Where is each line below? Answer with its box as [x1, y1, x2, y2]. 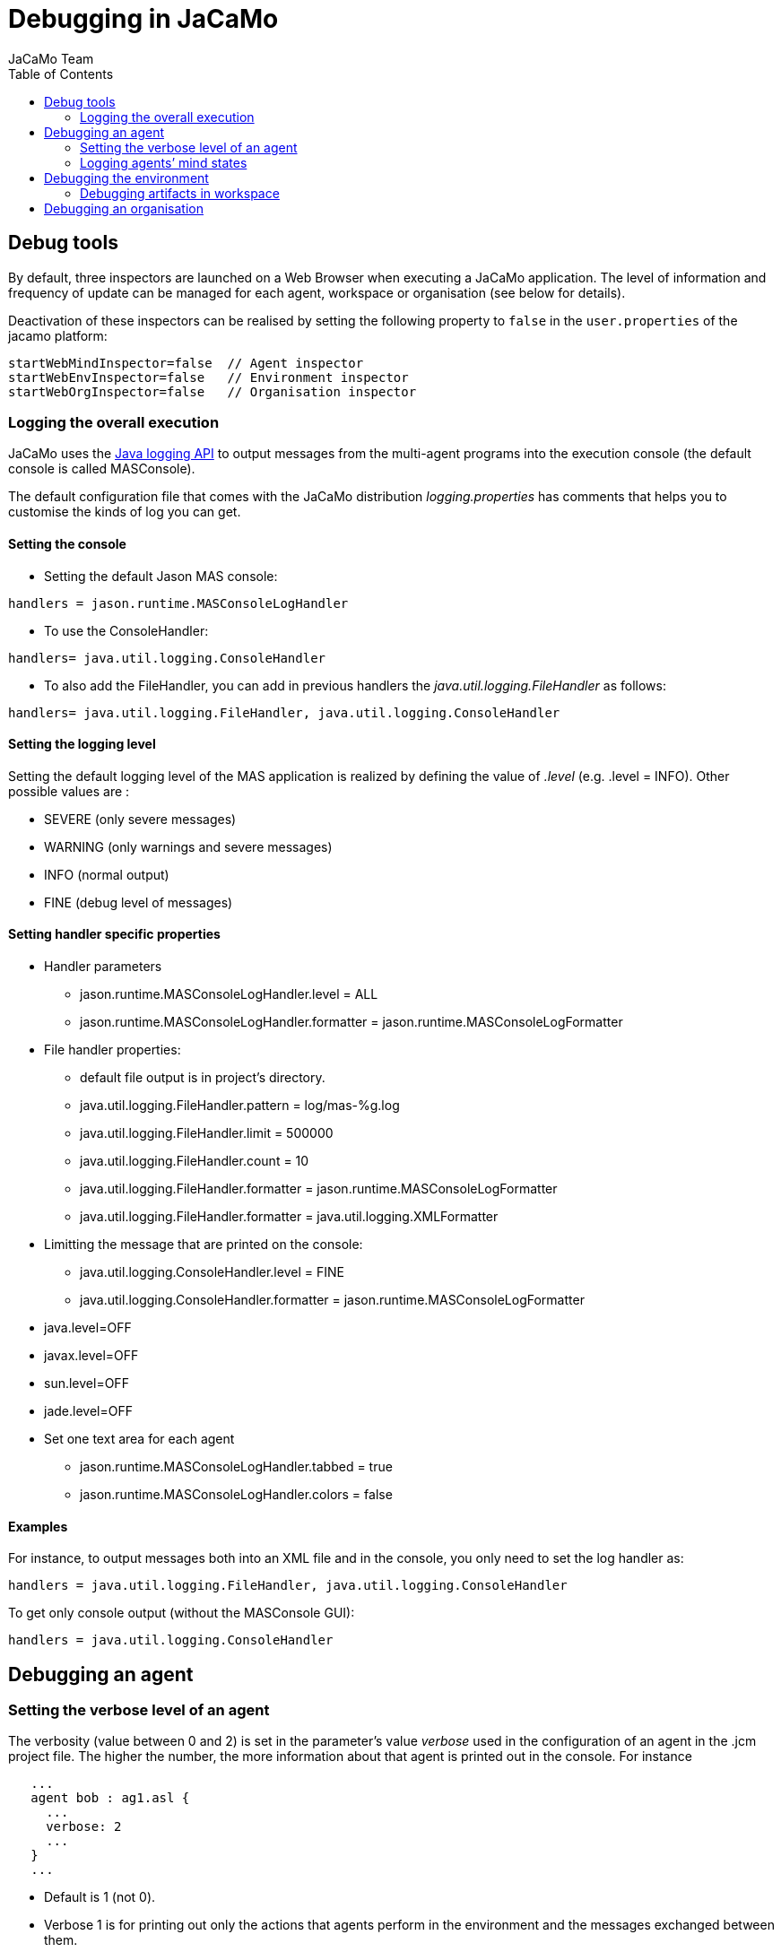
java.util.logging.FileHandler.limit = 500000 [80, 1125, 334, 1141]
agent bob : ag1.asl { [30, 1791, 190, 1806]
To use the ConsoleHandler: [44, 622, 209, 638]
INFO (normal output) [44, 866, 169, 882]
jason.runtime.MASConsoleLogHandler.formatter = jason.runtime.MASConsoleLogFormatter [80, 1014, 623, 1029]
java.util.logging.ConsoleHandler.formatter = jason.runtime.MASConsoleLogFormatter [80, 1292, 585, 1307]
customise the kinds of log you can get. [8, 504, 241, 520]
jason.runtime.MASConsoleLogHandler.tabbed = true [80, 1459, 393, 1474]
